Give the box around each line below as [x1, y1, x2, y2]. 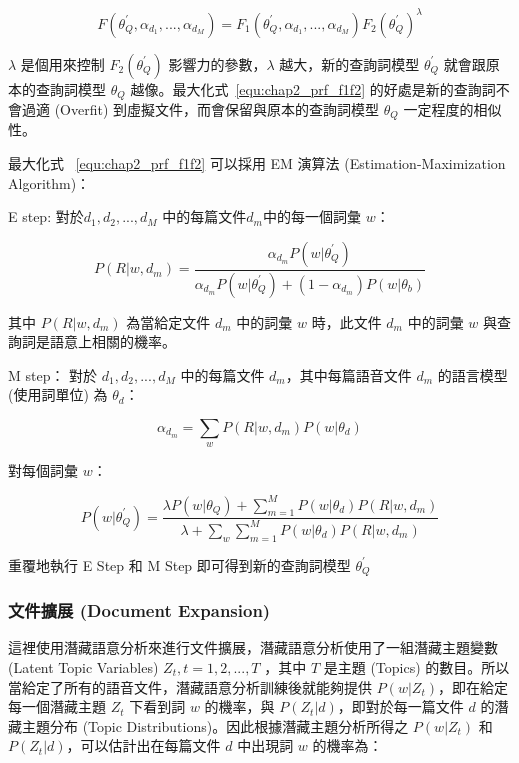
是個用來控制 [20, 53, 105, 74]
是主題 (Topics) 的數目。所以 [323, 656, 510, 677]
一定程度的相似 [403, 98, 502, 119]
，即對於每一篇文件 [337, 696, 464, 717]
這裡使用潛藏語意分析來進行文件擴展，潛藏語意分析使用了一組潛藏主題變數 [8, 637, 498, 658]
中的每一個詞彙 [263, 206, 361, 227]
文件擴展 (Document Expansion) [8, 598, 271, 623]
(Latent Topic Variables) [8, 656, 159, 677]
